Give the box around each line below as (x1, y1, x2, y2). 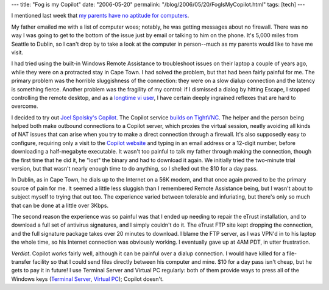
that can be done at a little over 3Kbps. (11, 202, 109, 209)
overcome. (11, 102, 38, 110)
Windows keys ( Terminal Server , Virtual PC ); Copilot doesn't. (11, 275, 164, 283)
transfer (11, 258, 32, 265)
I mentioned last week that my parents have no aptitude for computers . (11, 12, 189, 19)
